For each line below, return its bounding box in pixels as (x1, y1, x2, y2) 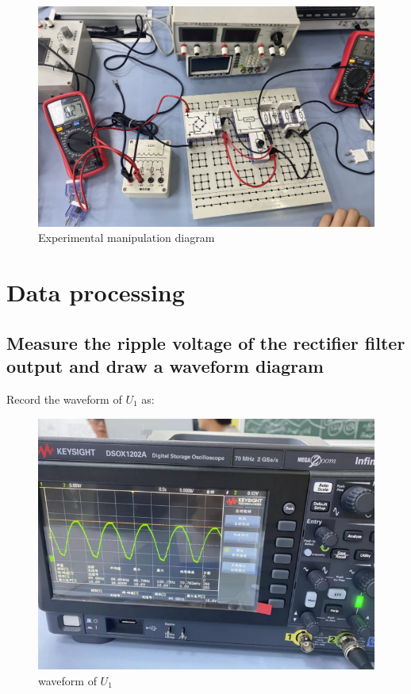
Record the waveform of (6, 390, 122, 407)
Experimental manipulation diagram (38, 229, 215, 246)
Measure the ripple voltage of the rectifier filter (6, 330, 405, 355)
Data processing (6, 276, 185, 309)
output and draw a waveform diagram (6, 354, 324, 378)
